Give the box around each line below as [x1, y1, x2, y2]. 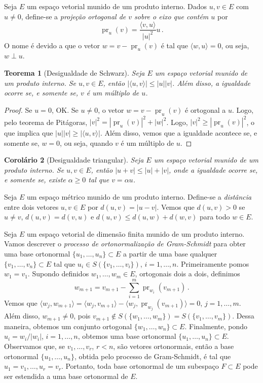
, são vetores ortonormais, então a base [113, 340, 234, 351]
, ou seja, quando [60, 137, 113, 148]
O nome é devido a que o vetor [4, 40, 100, 50]
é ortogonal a [185, 104, 226, 115]
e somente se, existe [4, 174, 66, 185]
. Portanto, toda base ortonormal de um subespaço [61, 361, 219, 371]
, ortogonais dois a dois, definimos [135, 268, 240, 279]
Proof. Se [4, 104, 32, 115]
